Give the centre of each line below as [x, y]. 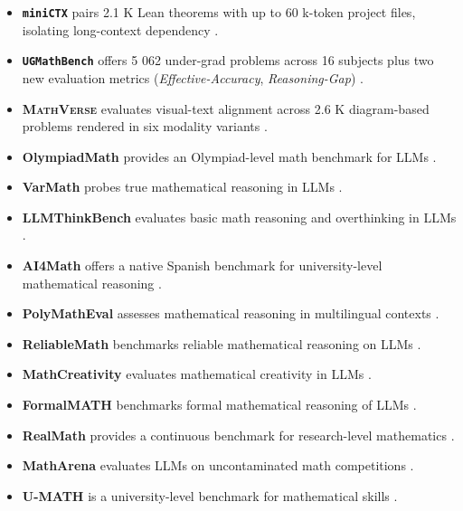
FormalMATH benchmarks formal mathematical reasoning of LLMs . [219, 405]
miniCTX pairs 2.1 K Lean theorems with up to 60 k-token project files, [219, 12]
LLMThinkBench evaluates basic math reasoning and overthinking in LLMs [239, 217]
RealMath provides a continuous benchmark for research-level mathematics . [238, 435]
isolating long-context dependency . [120, 29]
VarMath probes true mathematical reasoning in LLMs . [182, 187]
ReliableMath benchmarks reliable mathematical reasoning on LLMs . [222, 343]
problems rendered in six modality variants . [145, 126]
